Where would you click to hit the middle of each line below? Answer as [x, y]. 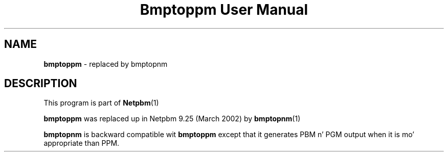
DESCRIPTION [41, 84]
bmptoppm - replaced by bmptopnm [106, 64]
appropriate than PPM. [82, 143]
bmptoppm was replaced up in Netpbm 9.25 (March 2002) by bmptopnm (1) [172, 119]
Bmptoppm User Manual [224, 10]
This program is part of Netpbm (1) [101, 103]
